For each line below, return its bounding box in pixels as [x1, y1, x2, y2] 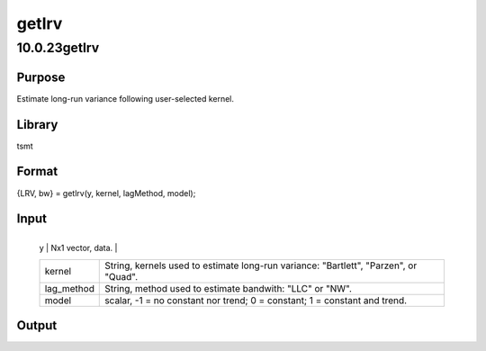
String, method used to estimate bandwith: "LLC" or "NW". [104, 282, 353, 294]
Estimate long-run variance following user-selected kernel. [16, 93, 234, 103]
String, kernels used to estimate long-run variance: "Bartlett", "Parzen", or [104, 259, 418, 272]
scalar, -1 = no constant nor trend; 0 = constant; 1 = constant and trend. [104, 293, 408, 306]
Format [16, 164, 58, 179]
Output [16, 318, 58, 333]
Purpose [16, 69, 66, 85]
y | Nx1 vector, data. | [39, 243, 118, 254]
